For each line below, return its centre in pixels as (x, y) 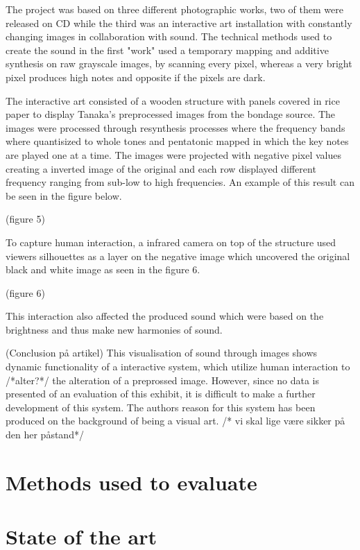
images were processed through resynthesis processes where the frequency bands (175, 127)
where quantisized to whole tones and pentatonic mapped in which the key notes (177, 141)
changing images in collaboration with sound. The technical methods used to (169, 36)
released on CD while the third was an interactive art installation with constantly (179, 23)
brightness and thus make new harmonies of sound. (114, 329)
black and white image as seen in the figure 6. (103, 269)
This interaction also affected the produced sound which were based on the (165, 316)
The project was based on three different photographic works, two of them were (174, 9)
